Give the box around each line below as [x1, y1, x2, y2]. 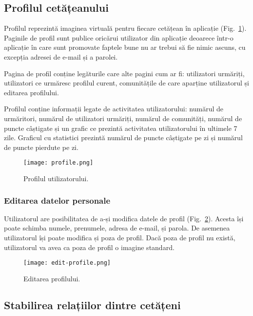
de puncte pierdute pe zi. [4, 142, 78, 152]
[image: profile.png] [23, 159, 94, 167]
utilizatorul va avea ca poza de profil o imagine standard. [4, 242, 175, 252]
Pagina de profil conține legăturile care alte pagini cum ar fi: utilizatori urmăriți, [4, 68, 245, 78]
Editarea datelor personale [4, 194, 111, 206]
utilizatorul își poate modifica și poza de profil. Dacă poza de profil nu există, [4, 232, 235, 242]
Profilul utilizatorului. [23, 173, 89, 183]
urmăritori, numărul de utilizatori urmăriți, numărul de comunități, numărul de [4, 113, 242, 123]
